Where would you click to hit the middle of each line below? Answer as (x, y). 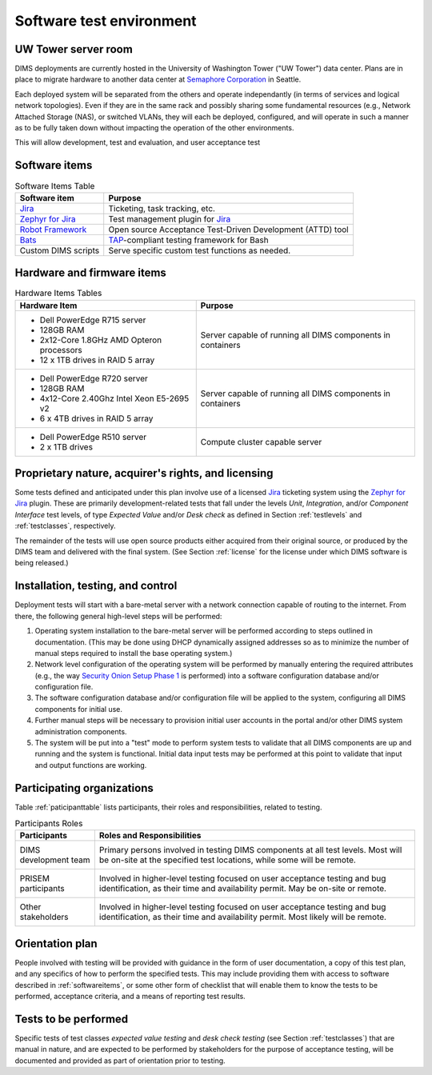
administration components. (81, 731)
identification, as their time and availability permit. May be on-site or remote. (243, 889)
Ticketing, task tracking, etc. (162, 208)
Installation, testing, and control (96, 586)
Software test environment (106, 21)
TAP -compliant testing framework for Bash (188, 240)
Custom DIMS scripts (60, 250)
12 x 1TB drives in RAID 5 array (97, 360)
